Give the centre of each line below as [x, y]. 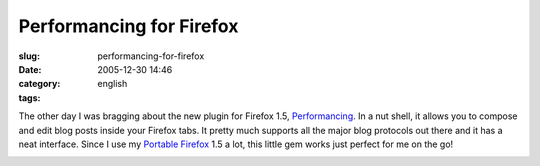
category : [39, 84]
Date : [30, 69]
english [112, 84]
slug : [29, 56]
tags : [29, 97]
